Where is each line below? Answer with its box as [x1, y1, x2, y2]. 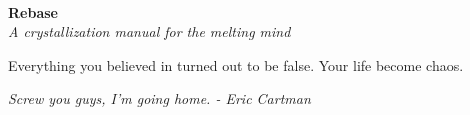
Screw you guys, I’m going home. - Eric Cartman [8, 88, 311, 109]
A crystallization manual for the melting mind [8, 21, 291, 42]
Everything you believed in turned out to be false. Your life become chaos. [8, 54, 464, 75]
